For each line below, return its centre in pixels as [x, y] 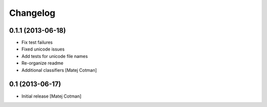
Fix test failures [37, 43]
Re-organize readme [43, 63]
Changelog [32, 13]
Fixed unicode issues [43, 49]
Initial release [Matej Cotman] [51, 96]
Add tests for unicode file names [55, 56]
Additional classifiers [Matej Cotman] [59, 70]
